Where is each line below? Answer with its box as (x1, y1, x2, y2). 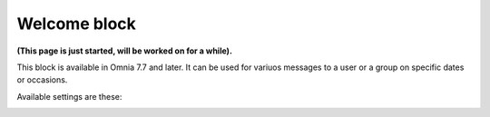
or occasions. (16, 74, 68, 85)
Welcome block (16, 14, 136, 34)
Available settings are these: (16, 91, 122, 102)
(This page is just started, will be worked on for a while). (16, 45, 233, 56)
